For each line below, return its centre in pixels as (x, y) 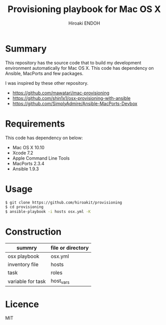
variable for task (27, 281)
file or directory (70, 248)
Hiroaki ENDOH (84, 23)
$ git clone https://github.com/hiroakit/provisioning (64, 202)
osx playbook (24, 256)
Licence (22, 304)
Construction (33, 232)
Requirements (35, 124)
